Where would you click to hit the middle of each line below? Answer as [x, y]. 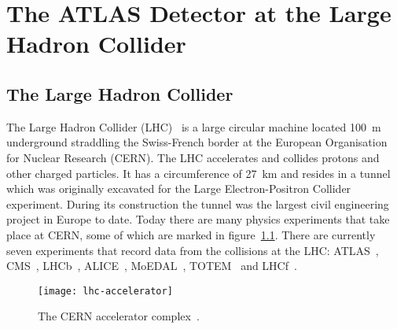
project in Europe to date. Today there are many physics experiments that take [198, 219]
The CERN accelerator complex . [119, 316]
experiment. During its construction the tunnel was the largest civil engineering [198, 203]
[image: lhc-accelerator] [105, 291]
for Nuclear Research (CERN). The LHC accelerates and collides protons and [193, 157]
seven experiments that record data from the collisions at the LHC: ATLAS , [193, 250]
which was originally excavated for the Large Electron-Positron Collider [179, 189]
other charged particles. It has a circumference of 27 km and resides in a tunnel [198, 173]
